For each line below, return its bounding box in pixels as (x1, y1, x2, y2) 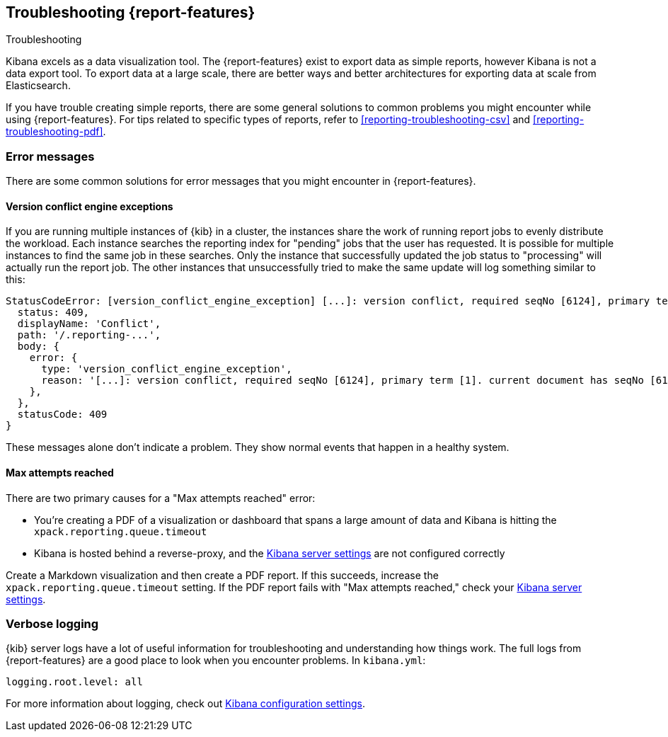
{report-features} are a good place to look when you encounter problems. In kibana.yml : (6, 654, 426, 667)
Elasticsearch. (6, 79, 71, 92)
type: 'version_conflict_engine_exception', (41, 363, 292, 375)
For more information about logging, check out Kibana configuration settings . (6, 697, 366, 710)
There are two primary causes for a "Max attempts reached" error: (6, 491, 316, 504)
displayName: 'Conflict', (17, 318, 161, 330)
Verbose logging (6, 616, 99, 631)
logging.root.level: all (6, 676, 143, 688)
